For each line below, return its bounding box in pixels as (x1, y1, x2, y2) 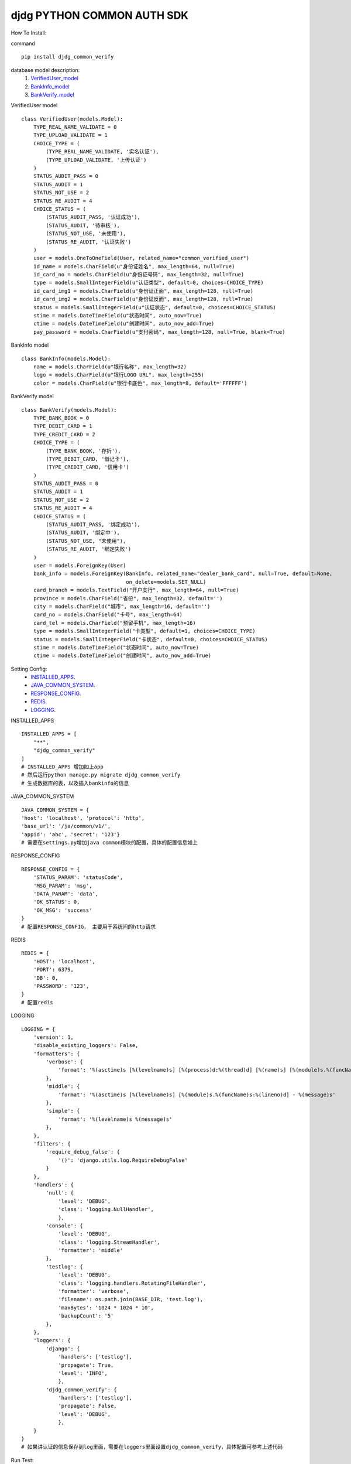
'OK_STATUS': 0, (33, 899, 80, 905)
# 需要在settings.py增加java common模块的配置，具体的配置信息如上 (21, 839, 198, 846)
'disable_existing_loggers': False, (33, 1042, 139, 1049)
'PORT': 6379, (33, 966, 74, 973)
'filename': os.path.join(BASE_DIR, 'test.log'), (58, 1296, 204, 1303)
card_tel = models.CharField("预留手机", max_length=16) (33, 620, 196, 626)
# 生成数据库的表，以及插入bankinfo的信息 (21, 779, 129, 786)
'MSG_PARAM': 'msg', (33, 882, 92, 889)
